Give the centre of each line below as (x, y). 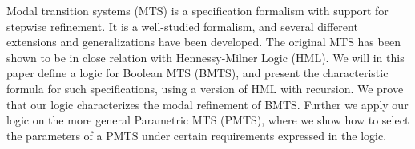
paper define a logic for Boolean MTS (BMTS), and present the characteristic (197, 73)
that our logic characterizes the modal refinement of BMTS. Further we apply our (207, 104)
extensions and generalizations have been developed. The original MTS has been (203, 42)
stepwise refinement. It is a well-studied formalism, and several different (182, 26)
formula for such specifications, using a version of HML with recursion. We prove (205, 88)
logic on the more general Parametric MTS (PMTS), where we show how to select (208, 120)
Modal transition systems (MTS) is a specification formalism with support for (197, 10)
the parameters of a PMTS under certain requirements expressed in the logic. (197, 135)
